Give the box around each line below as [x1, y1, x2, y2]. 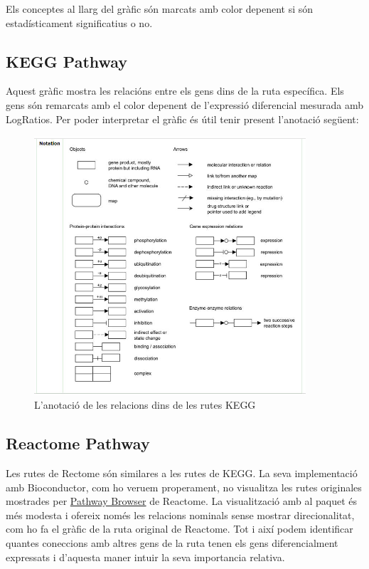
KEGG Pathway [6, 50, 128, 72]
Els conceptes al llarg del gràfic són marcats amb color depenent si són [6, 1, 314, 16]
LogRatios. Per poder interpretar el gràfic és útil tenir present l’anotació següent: [6, 111, 359, 126]
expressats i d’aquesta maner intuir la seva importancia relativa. [6, 549, 285, 564]
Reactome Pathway [6, 432, 150, 454]
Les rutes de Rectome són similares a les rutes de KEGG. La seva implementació [6, 466, 358, 480]
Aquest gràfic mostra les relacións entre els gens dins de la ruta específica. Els [6, 83, 344, 98]
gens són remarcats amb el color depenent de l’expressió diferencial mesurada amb [6, 97, 364, 112]
